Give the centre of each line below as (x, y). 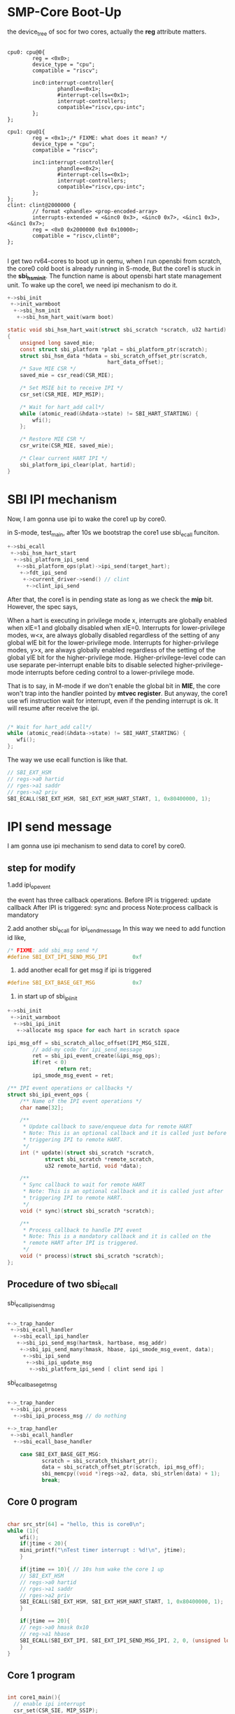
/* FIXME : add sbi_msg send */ (53, 950)
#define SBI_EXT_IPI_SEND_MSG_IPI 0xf (74, 957)
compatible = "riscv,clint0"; (76, 236)
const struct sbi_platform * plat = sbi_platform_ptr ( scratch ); (114, 349)
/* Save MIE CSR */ (48, 369)
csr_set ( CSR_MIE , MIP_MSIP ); (62, 394)
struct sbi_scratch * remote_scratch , (100, 1159)
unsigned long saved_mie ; (58, 343)
